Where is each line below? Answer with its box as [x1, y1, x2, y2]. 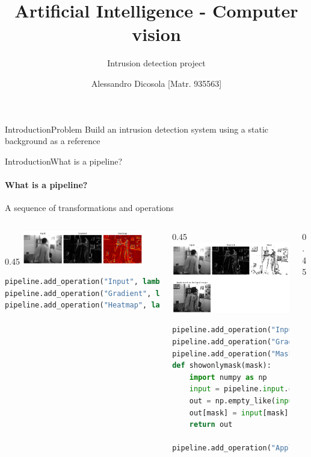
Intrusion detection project [107, 57, 206, 69]
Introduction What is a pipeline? [5, 154, 123, 167]
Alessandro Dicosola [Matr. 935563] [91, 77, 222, 89]
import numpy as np [189, 373, 267, 382]
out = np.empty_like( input [189, 396, 297, 405]
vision [132, 22, 181, 46]
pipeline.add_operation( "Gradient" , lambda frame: [5, 289, 212, 298]
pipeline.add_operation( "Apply [172, 444, 297, 453]
